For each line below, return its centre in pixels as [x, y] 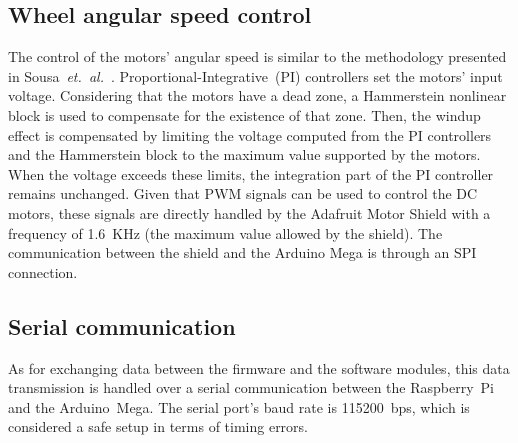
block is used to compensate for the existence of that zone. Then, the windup [244, 114]
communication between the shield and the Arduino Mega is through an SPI [242, 252]
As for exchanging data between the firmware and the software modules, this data [259, 367]
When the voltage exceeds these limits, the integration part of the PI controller [251, 173]
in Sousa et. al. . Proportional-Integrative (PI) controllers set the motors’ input [255, 75]
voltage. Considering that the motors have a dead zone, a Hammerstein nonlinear [257, 95]
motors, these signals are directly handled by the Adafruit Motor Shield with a [249, 212]
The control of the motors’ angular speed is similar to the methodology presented [257, 56]
